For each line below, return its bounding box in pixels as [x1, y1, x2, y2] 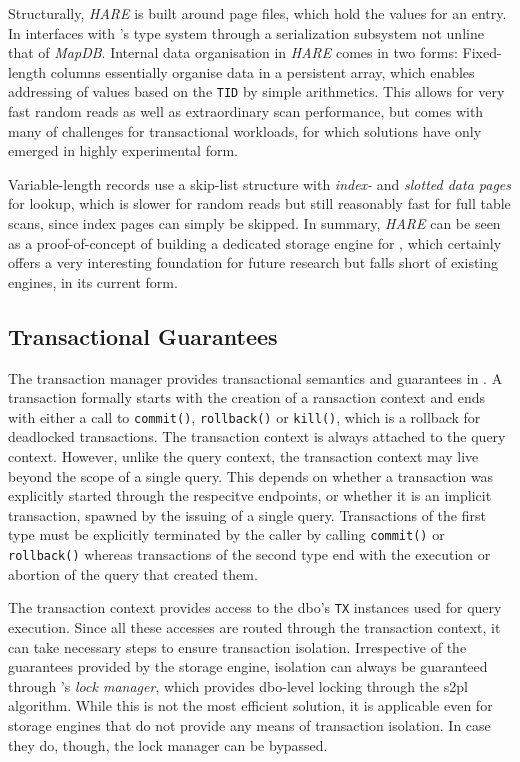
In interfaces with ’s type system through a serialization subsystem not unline [8, 22, 484, 43]
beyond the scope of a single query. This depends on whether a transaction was [8, 465, 494, 486]
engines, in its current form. [8, 271, 178, 292]
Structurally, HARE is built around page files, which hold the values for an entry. [8, 3, 507, 23]
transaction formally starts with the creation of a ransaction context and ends [8, 387, 485, 408]
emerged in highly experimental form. [8, 140, 238, 161]
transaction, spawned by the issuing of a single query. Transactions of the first [8, 504, 486, 525]
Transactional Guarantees [8, 320, 278, 351]
